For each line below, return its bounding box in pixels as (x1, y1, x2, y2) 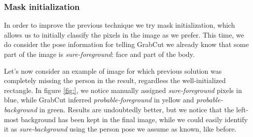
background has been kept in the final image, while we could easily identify (21, 114, 248, 124)
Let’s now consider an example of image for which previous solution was (4, 65, 222, 76)
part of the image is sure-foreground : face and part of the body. (4, 49, 195, 59)
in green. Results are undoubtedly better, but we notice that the (39, 104, 234, 114)
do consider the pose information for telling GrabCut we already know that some (4, 39, 249, 49)
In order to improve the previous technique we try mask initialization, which (4, 20, 235, 30)
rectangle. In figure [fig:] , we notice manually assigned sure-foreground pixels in (4, 85, 242, 95)
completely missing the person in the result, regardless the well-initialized (4, 75, 226, 86)
